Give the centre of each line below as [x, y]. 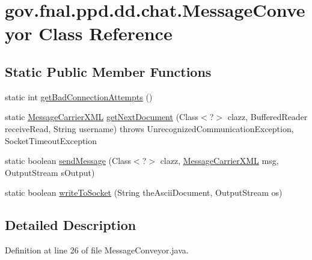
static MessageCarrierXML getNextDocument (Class [102, 117]
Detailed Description [71, 225]
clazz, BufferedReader [268, 117]
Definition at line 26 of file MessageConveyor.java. [97, 250]
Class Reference [106, 33]
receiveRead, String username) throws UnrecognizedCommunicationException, [149, 128]
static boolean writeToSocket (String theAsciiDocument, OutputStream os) [144, 192]
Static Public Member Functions [108, 71]
